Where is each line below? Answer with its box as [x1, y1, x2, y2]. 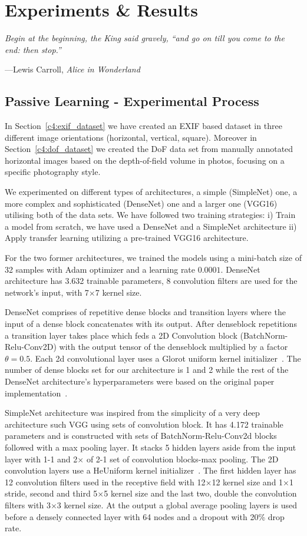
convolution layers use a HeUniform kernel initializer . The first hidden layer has [5, 464, 296, 477]
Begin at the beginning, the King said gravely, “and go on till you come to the [5, 32, 285, 44]
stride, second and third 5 [5, 487, 98, 499]
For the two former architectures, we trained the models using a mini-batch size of [5, 252, 302, 264]
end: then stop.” [5, 43, 61, 55]
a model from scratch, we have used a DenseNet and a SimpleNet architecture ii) [5, 220, 297, 232]
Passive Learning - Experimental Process [5, 92, 259, 110]
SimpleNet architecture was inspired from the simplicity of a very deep [5, 406, 260, 419]
